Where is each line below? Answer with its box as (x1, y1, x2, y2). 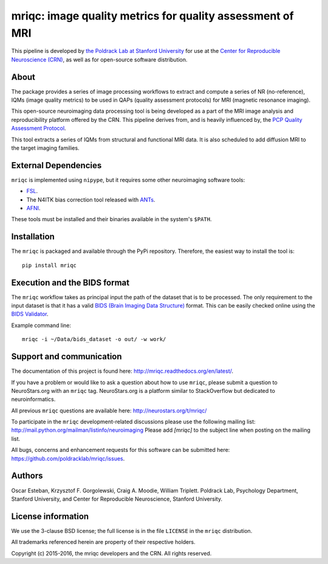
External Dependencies (11, 160, 102, 171)
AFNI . (26, 205, 41, 212)
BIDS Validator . (11, 311, 49, 318)
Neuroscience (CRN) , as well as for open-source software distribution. (11, 55, 188, 63)
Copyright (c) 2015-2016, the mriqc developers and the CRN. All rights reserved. (11, 549, 212, 557)
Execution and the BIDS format (11, 277, 130, 287)
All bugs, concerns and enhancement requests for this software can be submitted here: (11, 446, 230, 454)
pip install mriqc (22, 262, 77, 269)
